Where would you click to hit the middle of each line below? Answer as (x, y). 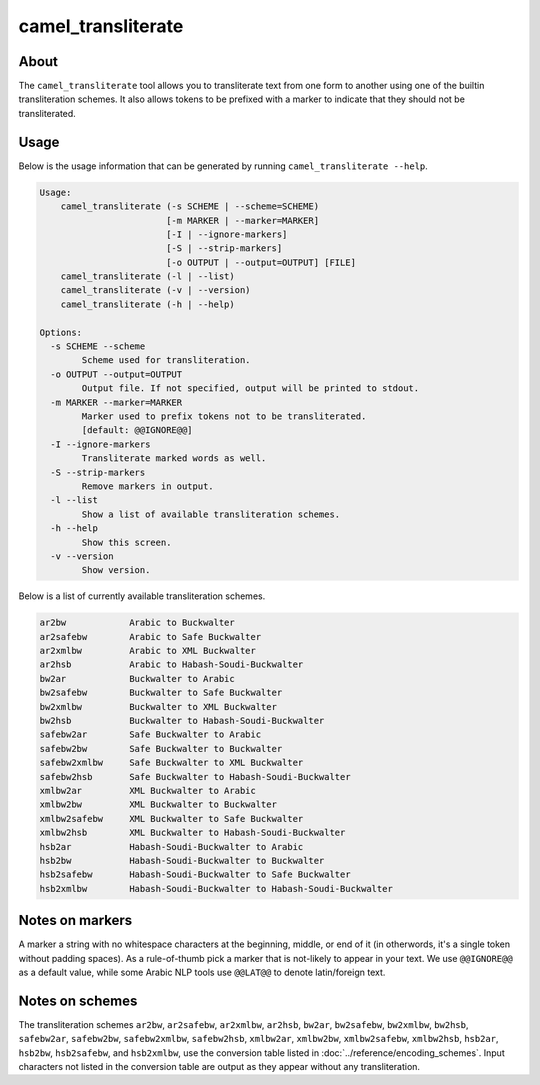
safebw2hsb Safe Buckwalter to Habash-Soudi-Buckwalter (195, 776)
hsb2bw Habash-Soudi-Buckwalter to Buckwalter (182, 860)
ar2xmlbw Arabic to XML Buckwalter (148, 651)
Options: (61, 332)
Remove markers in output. (147, 486)
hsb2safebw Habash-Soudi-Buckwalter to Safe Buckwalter (195, 874)
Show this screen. (126, 542)
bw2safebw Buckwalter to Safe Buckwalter (161, 693)
